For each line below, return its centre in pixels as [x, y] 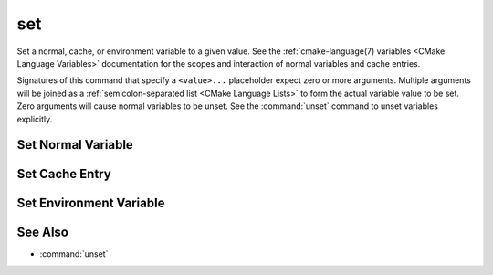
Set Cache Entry [64, 174]
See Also [42, 233]
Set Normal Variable [75, 145]
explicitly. [35, 119]
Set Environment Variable [91, 203]
